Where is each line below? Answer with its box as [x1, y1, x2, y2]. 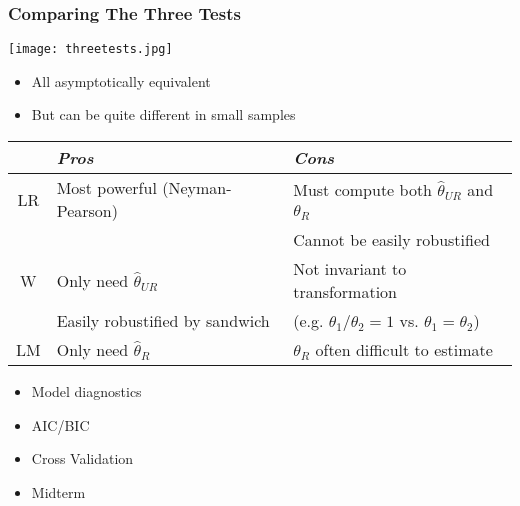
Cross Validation [31, 448, 134, 469]
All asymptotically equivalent [31, 70, 211, 91]
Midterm [31, 481, 86, 502]
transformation [293, 280, 398, 304]
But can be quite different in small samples [31, 104, 296, 125]
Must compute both [293, 177, 433, 201]
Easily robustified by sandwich [56, 309, 270, 333]
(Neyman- [162, 176, 232, 200]
